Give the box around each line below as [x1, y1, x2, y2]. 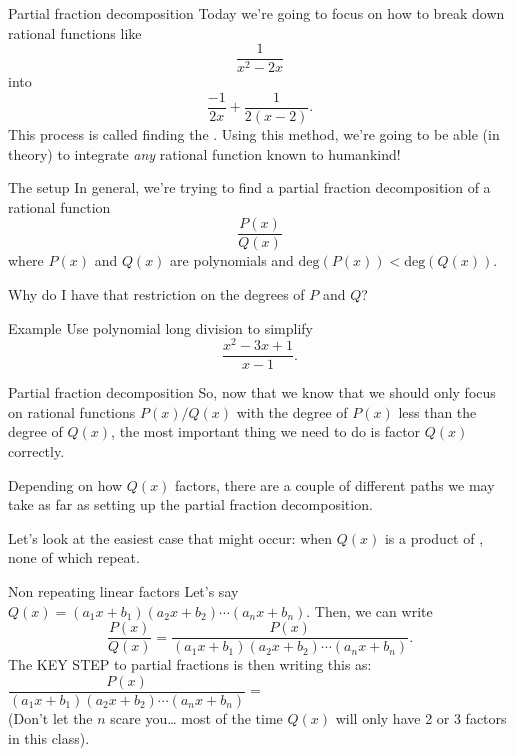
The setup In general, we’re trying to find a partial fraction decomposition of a [8, 177, 491, 198]
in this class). [8, 727, 90, 748]
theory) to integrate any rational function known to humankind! [8, 143, 401, 164]
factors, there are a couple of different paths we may [175, 474, 495, 495]
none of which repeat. [8, 547, 140, 568]
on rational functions [8, 401, 136, 422]
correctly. [8, 441, 65, 462]
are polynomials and [170, 250, 294, 271]
